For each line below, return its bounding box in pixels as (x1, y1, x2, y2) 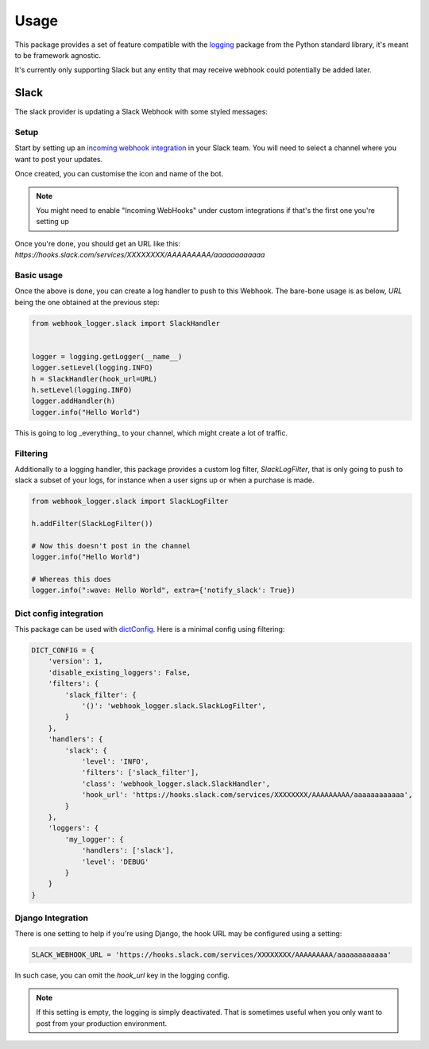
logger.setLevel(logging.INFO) (31, 363, 154, 373)
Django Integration (14, 912, 89, 923)
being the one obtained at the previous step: (14, 297, 160, 307)
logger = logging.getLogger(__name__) (31, 352, 183, 361)
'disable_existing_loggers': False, (48, 668, 191, 677)
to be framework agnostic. (14, 50, 102, 60)
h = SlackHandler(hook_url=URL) (31, 374, 158, 383)
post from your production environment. (36, 1018, 168, 1028)
